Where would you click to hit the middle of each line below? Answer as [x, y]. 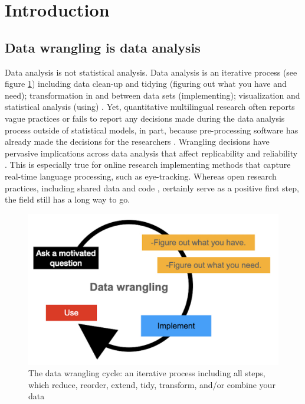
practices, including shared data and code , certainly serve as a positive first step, [152, 188]
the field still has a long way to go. [68, 199]
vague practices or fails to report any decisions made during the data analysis [145, 118]
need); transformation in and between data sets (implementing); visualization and [152, 95]
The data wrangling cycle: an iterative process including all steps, [147, 373]
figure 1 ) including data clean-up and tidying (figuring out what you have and [146, 84]
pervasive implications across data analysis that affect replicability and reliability [151, 153]
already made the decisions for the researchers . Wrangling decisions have [137, 141]
